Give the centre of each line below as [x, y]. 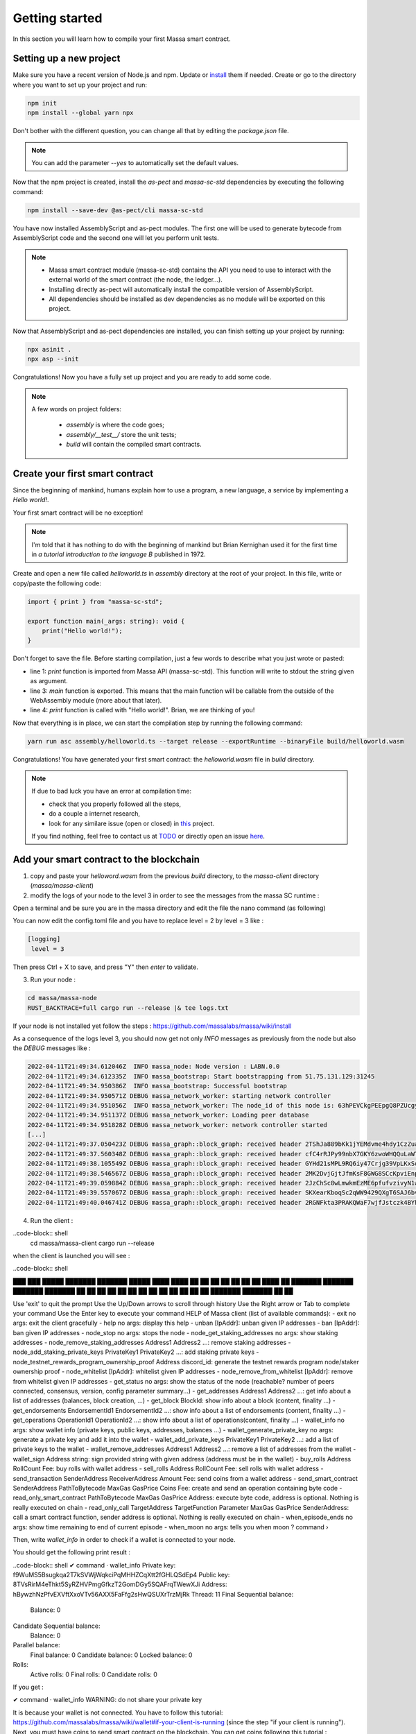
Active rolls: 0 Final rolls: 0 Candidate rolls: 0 [94, 1674]
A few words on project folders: [76, 409]
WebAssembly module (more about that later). [96, 700]
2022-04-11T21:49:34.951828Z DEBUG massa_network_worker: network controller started [177, 1125]
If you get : [28, 1687]
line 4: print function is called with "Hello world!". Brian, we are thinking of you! [142, 710]
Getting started [58, 18]
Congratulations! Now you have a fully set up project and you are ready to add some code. [142, 377]
